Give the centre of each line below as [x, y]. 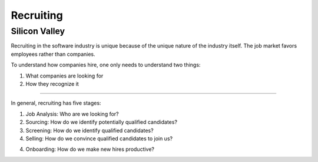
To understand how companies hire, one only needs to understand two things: [106, 65]
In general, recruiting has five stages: [56, 103]
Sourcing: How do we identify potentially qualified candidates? [102, 122]
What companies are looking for [64, 76]
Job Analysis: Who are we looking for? [72, 114]
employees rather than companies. [53, 54]
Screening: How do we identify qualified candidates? [90, 130]
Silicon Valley [38, 31]
